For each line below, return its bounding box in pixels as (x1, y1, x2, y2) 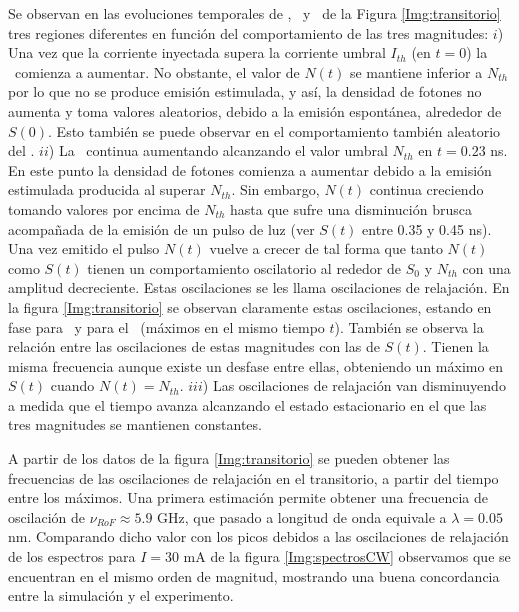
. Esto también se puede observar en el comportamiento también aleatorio (48, 120, 501, 141)
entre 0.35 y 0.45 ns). (362, 218, 492, 239)
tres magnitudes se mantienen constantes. (8, 414, 262, 435)
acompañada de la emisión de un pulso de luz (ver (8, 218, 315, 239)
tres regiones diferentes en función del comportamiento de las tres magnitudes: (8, 22, 489, 43)
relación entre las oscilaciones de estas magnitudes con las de (8, 336, 380, 357)
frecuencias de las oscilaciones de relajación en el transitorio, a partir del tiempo (8, 467, 499, 488)
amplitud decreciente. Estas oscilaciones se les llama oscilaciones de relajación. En (8, 277, 510, 298)
